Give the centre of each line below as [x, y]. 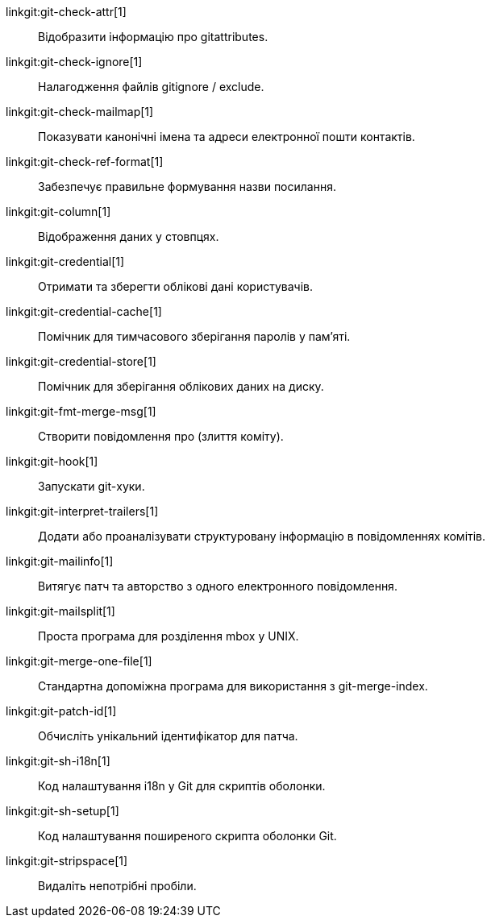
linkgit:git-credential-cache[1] [84, 311]
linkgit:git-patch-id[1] [61, 711]
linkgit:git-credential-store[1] [81, 361]
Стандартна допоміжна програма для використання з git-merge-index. [233, 686]
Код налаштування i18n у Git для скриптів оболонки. [182, 786]
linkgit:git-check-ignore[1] [74, 62]
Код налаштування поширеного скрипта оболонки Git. [187, 836]
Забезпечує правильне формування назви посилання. [187, 186]
